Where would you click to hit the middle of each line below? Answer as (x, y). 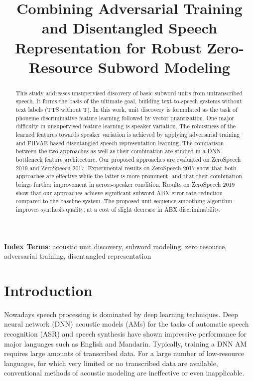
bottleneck (29, 159)
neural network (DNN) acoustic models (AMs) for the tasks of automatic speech (126, 324)
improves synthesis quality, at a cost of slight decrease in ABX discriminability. (118, 209)
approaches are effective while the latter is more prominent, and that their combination (129, 176)
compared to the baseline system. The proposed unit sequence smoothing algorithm (124, 201)
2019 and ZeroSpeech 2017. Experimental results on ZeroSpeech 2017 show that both (126, 168)
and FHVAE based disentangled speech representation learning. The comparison (120, 143)
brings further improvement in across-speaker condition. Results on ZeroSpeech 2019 (125, 184)
